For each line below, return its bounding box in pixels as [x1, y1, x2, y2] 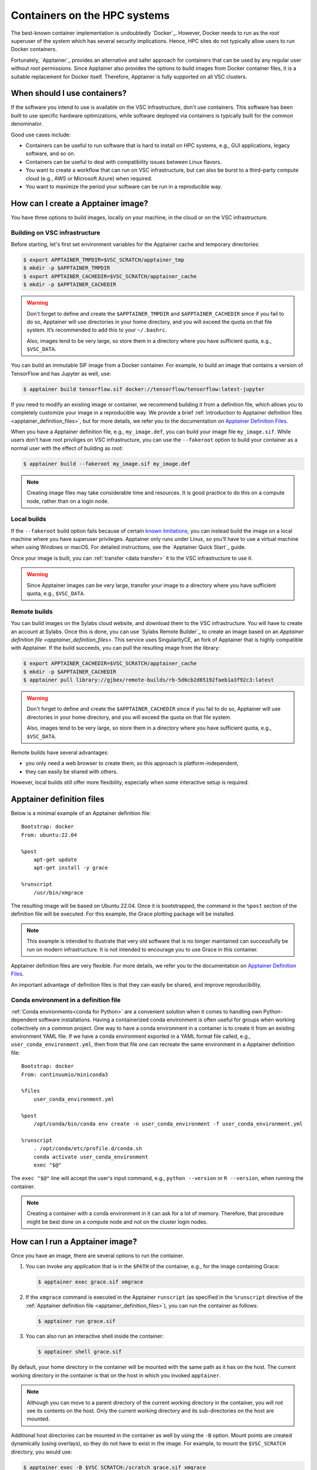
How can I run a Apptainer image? [11, 1237, 137, 1247]
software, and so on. [25, 150, 76, 157]
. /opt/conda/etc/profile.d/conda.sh [33, 1145, 142, 1152]
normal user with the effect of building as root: [11, 445, 123, 452]
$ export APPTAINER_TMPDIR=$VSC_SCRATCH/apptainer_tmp [23, 256, 184, 263]
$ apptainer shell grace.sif [38, 1348, 122, 1355]
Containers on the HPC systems [11, 9, 170, 22]
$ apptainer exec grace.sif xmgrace [38, 1279, 144, 1285]
